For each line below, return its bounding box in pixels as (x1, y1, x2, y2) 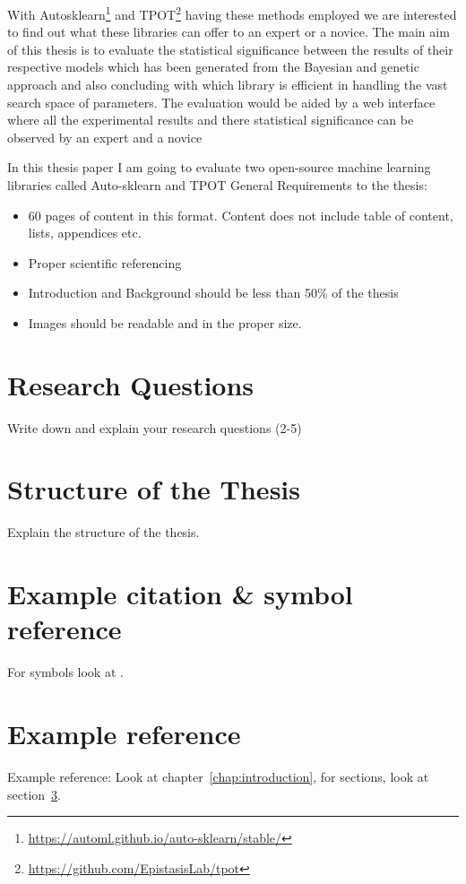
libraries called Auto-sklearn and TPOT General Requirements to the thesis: (7, 176, 427, 194)
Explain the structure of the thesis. (7, 523, 200, 542)
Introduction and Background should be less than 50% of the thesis (28, 283, 399, 302)
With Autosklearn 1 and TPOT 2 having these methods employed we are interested (7, 3, 457, 23)
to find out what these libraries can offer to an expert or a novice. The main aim (7, 22, 450, 41)
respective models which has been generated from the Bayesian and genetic (7, 57, 419, 76)
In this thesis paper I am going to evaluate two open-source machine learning (7, 158, 431, 177)
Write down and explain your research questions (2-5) (7, 418, 302, 437)
